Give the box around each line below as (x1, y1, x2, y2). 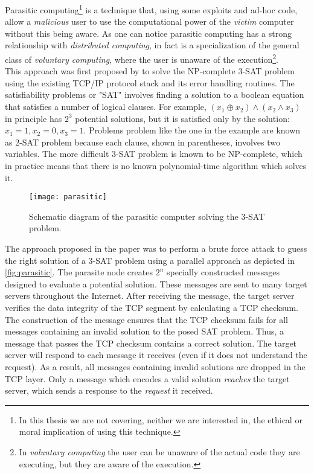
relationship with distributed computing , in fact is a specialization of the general (5, 39, 300, 51)
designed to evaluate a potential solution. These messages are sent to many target (5, 277, 307, 290)
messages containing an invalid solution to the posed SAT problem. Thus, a (5, 325, 284, 338)
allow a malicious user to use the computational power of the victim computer (5, 15, 294, 28)
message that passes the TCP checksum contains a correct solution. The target (5, 336, 297, 349)
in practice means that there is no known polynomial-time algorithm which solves (5, 159, 307, 172)
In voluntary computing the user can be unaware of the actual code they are (19, 445, 300, 458)
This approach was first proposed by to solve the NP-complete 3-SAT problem (5, 65, 295, 77)
